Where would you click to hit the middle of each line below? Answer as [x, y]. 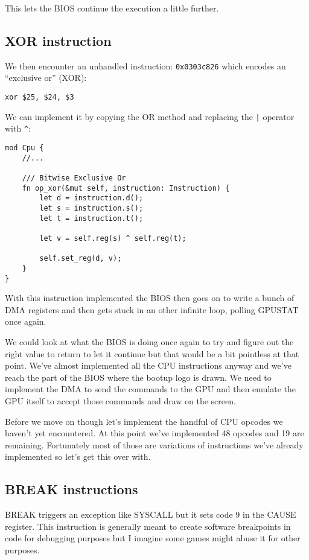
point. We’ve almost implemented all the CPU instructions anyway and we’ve [148, 365]
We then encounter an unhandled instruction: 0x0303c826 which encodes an [145, 65]
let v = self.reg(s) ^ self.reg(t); [113, 238]
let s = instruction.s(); [91, 208]
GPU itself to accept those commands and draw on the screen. [120, 400]
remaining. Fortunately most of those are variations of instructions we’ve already [154, 444]
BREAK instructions [72, 489]
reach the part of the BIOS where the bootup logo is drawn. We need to [138, 377]
